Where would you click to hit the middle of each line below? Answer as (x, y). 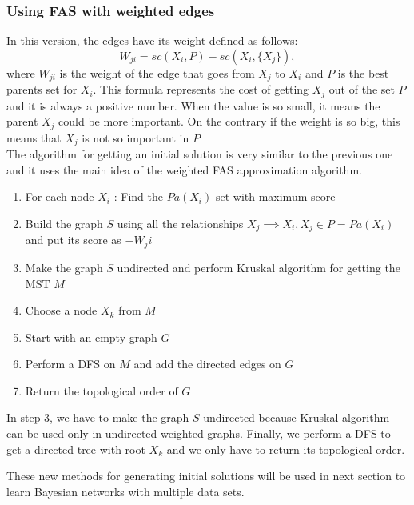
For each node (60, 196)
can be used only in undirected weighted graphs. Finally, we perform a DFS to (199, 433)
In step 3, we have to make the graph (98, 417)
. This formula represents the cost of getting (201, 89)
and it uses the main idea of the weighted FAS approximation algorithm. (184, 169)
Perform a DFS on (70, 364)
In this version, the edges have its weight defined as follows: (152, 40)
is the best (363, 72)
